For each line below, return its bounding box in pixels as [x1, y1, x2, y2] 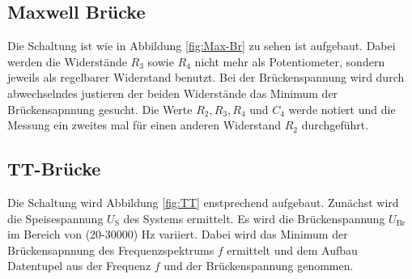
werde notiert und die [288, 100, 396, 117]
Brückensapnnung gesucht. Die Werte [7, 100, 193, 117]
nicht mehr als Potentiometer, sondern [194, 53, 385, 70]
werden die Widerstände [7, 53, 127, 70]
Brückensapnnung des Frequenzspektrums [7, 241, 214, 258]
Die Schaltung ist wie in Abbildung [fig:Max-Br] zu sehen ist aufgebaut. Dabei [7, 37, 396, 54]
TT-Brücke [7, 156, 101, 181]
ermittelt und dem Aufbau [227, 241, 358, 258]
